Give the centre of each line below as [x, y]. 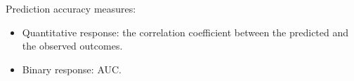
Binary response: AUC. [72, 69]
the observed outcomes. [72, 46]
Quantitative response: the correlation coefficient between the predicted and [185, 32]
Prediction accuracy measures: [71, 8]
